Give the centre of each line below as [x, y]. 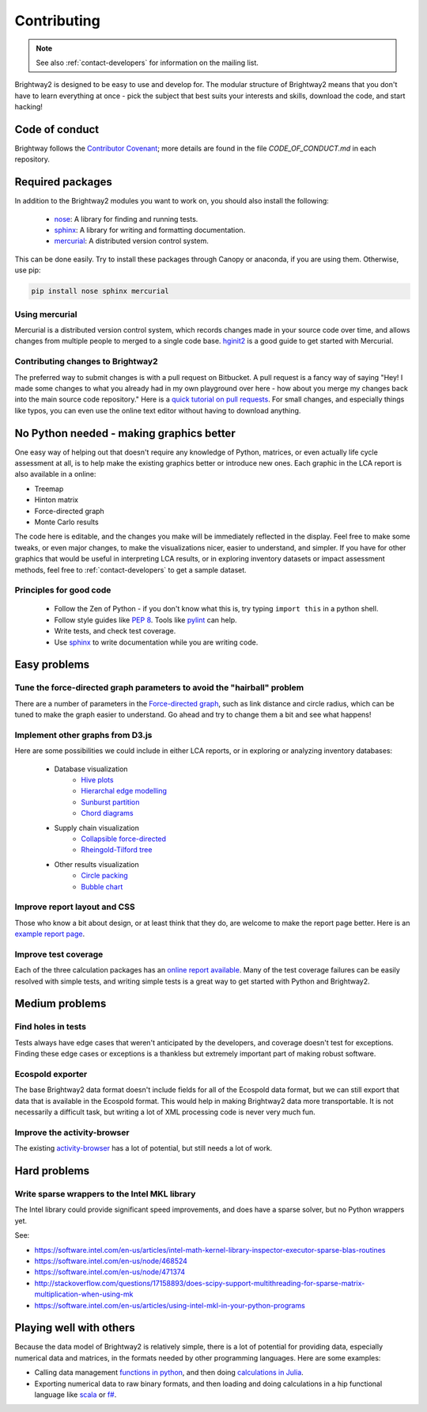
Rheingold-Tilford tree [117, 850]
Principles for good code [63, 590]
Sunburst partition [110, 802]
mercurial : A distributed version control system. [132, 241]
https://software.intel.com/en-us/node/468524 [111, 1261]
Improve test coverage [59, 954]
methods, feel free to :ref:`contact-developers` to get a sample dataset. [130, 569]
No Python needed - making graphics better [125, 433]
